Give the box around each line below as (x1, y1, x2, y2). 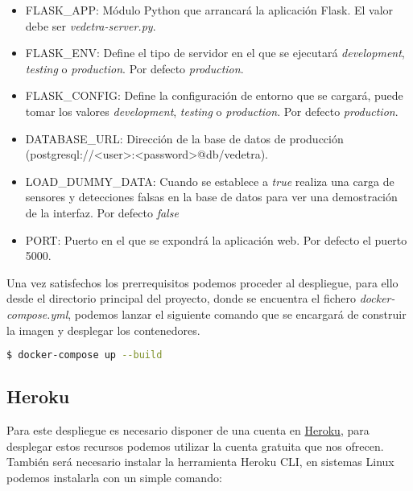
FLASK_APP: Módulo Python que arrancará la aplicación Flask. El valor (25, 2, 394, 18)
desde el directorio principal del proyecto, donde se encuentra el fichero (6, 290, 356, 307)
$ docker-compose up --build (6, 349, 163, 361)
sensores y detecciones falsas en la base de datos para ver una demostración (25, 188, 398, 205)
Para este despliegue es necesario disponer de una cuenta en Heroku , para (6, 422, 370, 439)
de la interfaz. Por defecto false (25, 204, 179, 221)
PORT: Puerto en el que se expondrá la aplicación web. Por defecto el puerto (25, 231, 407, 248)
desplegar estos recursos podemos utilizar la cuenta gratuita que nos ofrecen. (6, 437, 384, 454)
